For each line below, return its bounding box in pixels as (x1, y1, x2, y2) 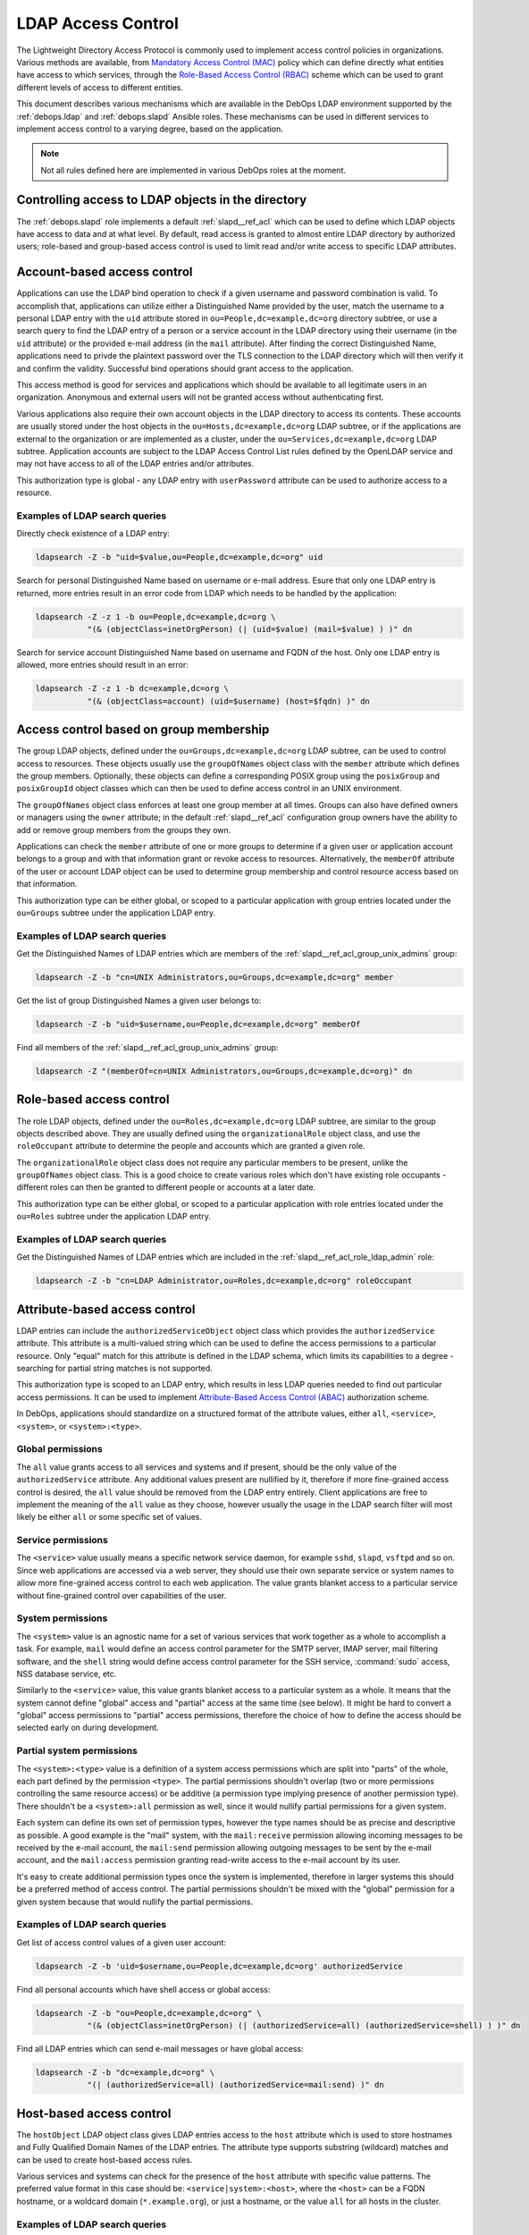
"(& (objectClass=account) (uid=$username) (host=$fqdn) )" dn (87, 696, 371, 706)
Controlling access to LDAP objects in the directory (16, 192, 307, 207)
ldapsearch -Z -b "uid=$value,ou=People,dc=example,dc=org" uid (35, 552, 323, 562)
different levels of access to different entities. (16, 81, 183, 93)
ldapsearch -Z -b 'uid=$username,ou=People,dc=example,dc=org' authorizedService (35, 1961, 404, 1971)
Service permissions (16, 1534, 109, 1547)
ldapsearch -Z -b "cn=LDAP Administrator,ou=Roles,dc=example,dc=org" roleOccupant (35, 1276, 413, 1286)
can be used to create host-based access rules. (16, 2155, 193, 2165)
